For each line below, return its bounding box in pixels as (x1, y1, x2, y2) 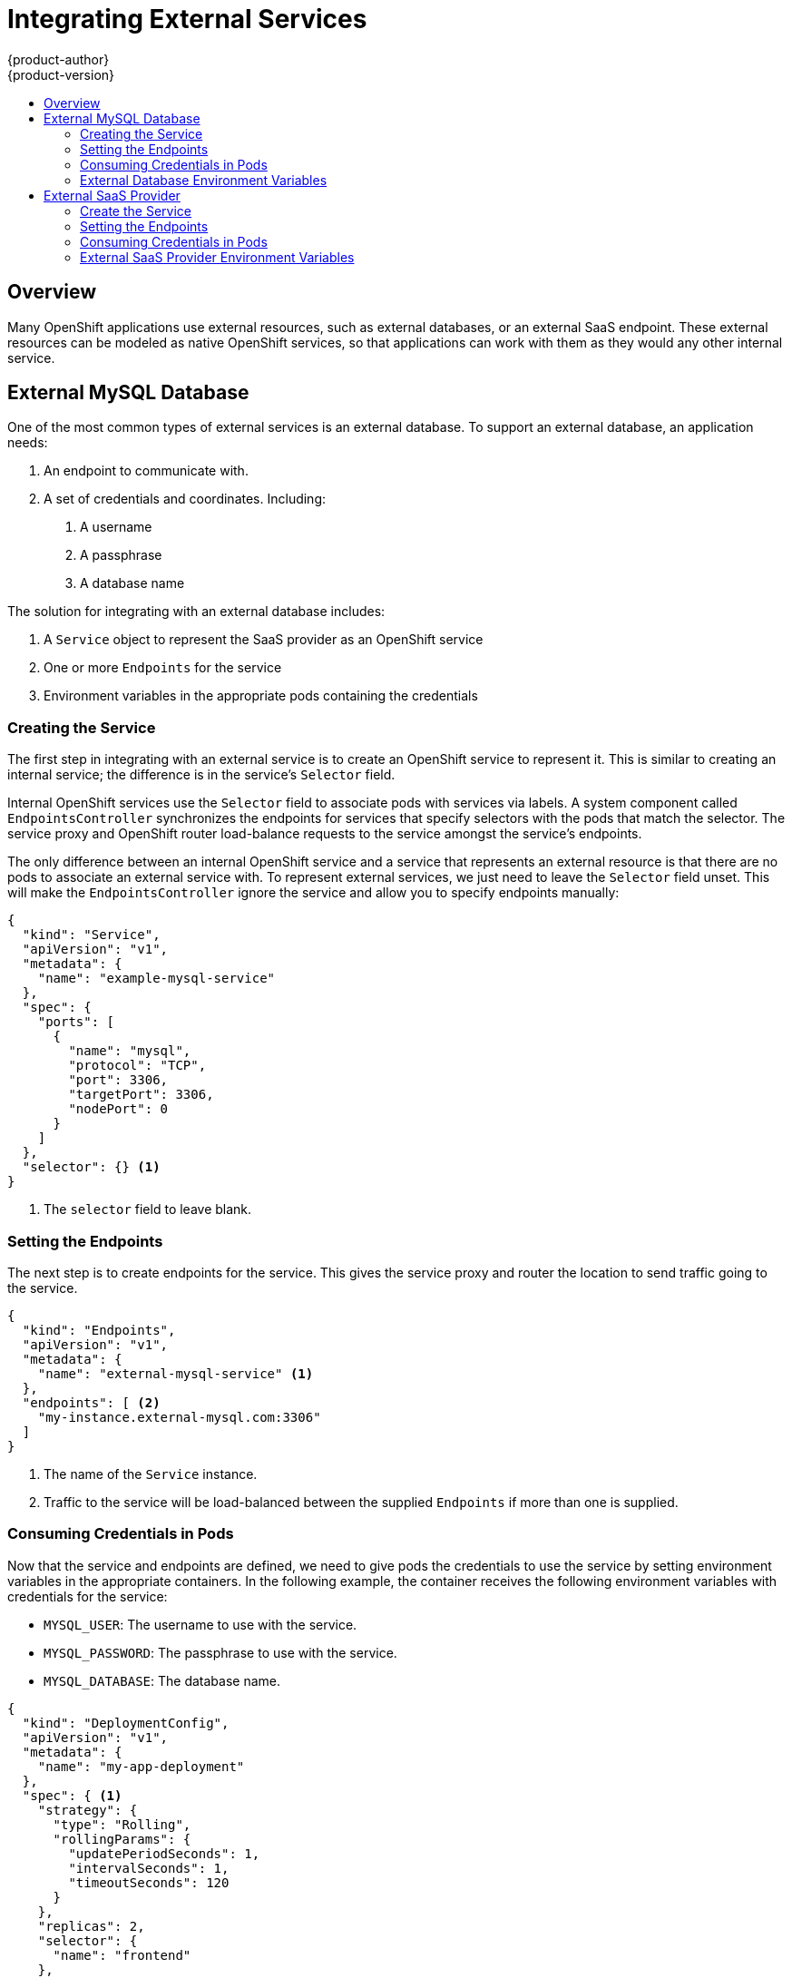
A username (80, 519, 152, 535)
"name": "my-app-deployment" (37, 1758, 245, 1774)
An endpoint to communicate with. (44, 463, 249, 479)
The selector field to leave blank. (44, 1201, 252, 1218)
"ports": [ (37, 1014, 115, 1030)
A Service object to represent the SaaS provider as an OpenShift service (44, 632, 484, 648)
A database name (80, 575, 185, 592)
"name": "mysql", (68, 1043, 191, 1059)
